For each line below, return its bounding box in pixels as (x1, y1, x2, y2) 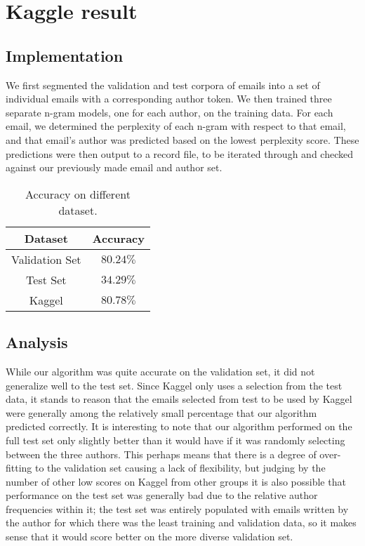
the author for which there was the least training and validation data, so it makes (6, 515, 357, 530)
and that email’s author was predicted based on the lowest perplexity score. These (6, 132, 359, 147)
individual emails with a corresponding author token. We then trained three (6, 91, 332, 106)
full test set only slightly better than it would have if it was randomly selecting (6, 432, 345, 447)
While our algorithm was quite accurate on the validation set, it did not (6, 364, 315, 378)
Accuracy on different (25, 185, 131, 202)
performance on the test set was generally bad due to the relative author (6, 488, 318, 502)
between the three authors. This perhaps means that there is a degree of (6, 446, 317, 461)
